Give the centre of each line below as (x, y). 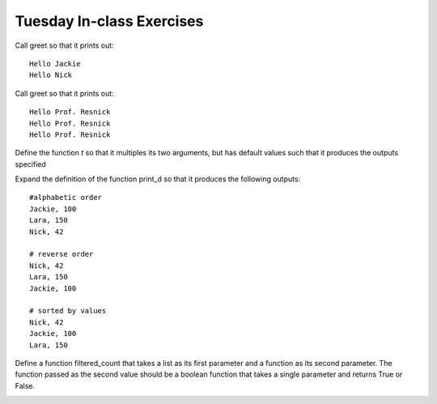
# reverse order (62, 254)
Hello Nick (51, 75)
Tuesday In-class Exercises (109, 21)
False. (25, 385)
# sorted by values (68, 311)
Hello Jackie (55, 64)
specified (30, 164)
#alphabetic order (66, 198)
